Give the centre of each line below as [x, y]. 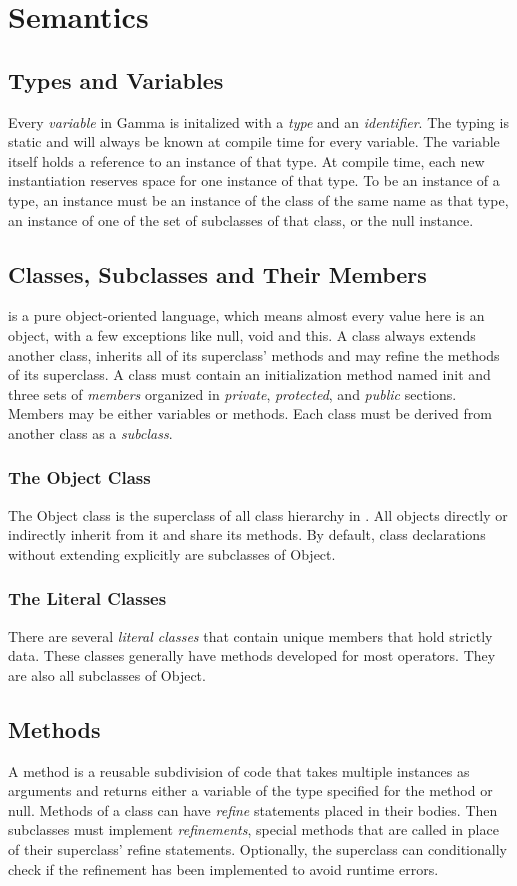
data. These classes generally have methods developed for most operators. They [252, 655]
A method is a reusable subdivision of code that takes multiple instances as [239, 770]
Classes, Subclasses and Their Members [217, 273]
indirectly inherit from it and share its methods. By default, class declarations [247, 534]
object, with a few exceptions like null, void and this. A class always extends [242, 334]
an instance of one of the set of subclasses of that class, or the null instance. [241, 219]
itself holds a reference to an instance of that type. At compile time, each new [246, 160]
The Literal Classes [87, 598]
